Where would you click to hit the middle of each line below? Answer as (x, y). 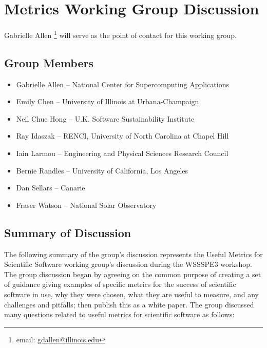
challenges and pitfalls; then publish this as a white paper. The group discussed (129, 304)
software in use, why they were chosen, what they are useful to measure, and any (131, 294)
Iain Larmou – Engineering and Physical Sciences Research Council (122, 153)
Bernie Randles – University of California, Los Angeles (102, 170)
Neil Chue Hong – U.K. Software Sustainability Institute (105, 118)
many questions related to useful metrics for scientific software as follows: (119, 314)
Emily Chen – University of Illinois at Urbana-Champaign (108, 101)
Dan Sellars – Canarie (51, 188)
